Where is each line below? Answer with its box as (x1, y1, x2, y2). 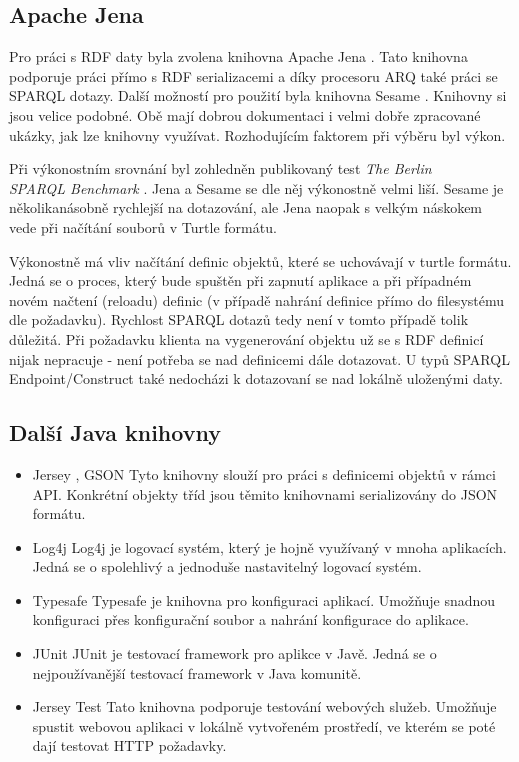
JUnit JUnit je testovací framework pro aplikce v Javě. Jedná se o (32, 643, 437, 664)
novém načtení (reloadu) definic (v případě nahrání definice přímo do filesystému (9, 289, 505, 310)
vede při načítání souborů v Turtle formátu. (9, 216, 277, 237)
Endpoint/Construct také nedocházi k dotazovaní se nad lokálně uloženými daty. (9, 368, 503, 389)
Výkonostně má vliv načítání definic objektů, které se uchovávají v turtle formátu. (9, 250, 512, 271)
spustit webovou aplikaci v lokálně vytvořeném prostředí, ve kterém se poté (32, 715, 496, 736)
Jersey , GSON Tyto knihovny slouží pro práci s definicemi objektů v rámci (32, 463, 496, 484)
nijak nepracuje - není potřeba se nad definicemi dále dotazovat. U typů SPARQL (9, 348, 510, 369)
